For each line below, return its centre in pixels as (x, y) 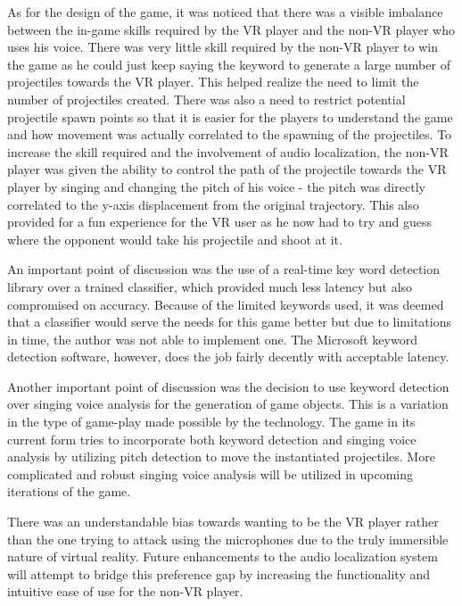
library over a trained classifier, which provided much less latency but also (210, 286)
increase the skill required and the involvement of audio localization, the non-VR (228, 151)
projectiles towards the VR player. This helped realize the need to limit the (213, 82)
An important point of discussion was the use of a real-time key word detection (224, 269)
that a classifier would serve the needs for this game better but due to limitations (229, 322)
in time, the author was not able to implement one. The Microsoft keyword (212, 339)
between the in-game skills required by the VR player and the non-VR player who (231, 29)
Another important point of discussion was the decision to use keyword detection (228, 386)
